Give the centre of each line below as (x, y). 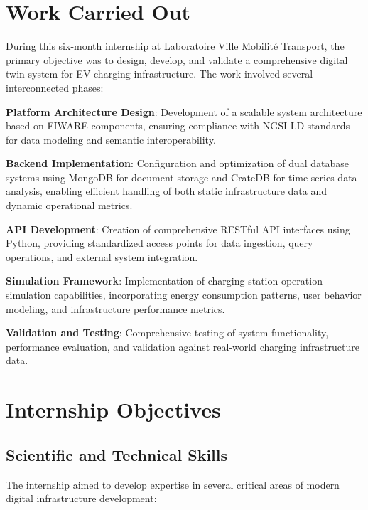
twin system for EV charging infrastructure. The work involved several (159, 74)
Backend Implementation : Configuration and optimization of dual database (178, 163)
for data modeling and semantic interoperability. (111, 139)
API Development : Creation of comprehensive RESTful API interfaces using (178, 229)
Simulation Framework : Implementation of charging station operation (164, 281)
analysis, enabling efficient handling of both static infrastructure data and (166, 191)
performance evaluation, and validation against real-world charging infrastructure (183, 346)
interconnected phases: (55, 87)
